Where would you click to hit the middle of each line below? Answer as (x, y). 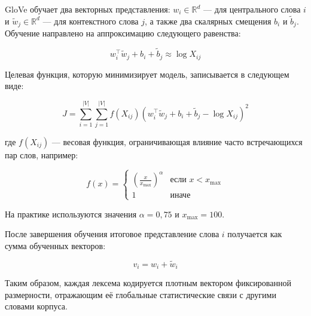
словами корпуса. (36, 306)
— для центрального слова (252, 9)
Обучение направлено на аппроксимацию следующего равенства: (123, 33)
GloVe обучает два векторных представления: (88, 9)
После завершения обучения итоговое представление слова (112, 234)
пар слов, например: (42, 154)
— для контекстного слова (91, 21)
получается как (255, 234)
